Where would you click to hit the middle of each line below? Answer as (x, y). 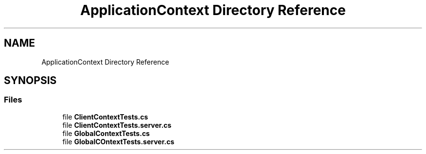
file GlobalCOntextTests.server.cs (118, 141)
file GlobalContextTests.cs (106, 133)
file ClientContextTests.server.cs (117, 125)
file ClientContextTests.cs (105, 117)
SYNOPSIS (30, 81)
